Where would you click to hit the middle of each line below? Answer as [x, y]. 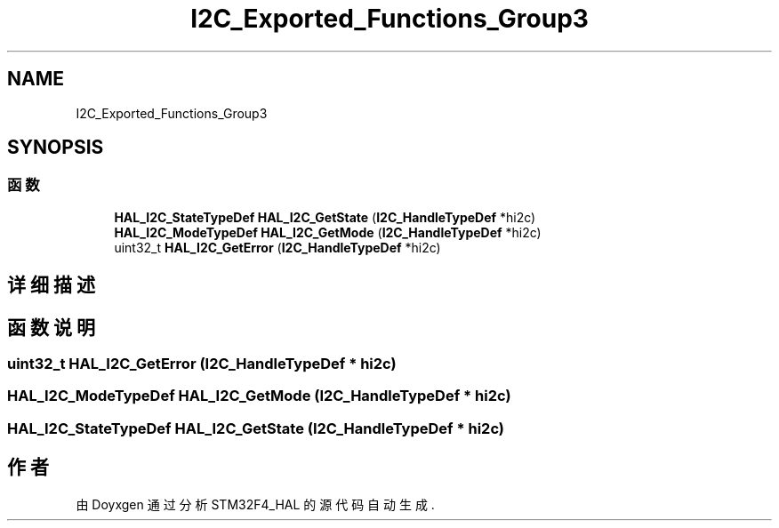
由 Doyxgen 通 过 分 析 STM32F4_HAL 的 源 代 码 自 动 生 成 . [255, 504]
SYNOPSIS [56, 148]
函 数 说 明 [51, 327]
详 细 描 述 [51, 285]
